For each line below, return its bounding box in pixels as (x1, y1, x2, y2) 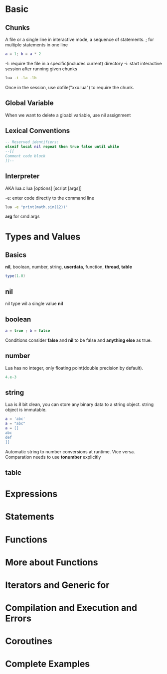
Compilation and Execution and (5, 602, 138, 614)
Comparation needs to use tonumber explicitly (5, 454, 101, 460)
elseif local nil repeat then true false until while (5, 144, 120, 149)
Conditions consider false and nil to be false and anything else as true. (5, 337, 152, 343)
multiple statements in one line (5, 42, 68, 48)
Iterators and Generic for (5, 579, 110, 591)
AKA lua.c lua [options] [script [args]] (5, 185, 82, 191)
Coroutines (5, 636, 52, 647)
